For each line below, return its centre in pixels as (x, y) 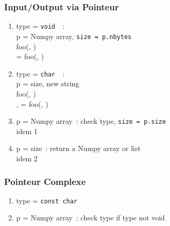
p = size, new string (48, 83)
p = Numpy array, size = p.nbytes (74, 36)
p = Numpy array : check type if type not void (90, 218)
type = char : (40, 73)
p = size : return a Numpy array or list (78, 148)
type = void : (40, 26)
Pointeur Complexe (45, 181)
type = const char (47, 200)
